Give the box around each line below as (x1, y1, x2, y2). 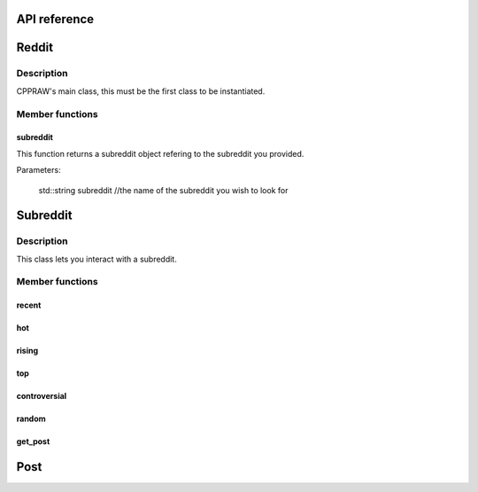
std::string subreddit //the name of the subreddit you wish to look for (38, 184, 289, 195)
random (16, 413, 46, 425)
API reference (16, 12, 95, 27)
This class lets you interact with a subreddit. (16, 254, 177, 264)
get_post (16, 436, 50, 447)
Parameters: (16, 165, 61, 176)
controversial (16, 391, 67, 402)
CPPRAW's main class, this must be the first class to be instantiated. (16, 85, 266, 97)
